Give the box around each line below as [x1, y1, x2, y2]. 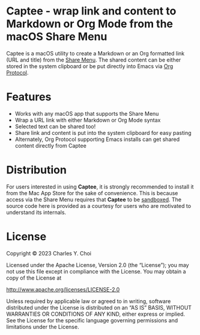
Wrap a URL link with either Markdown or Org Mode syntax [14, 116, 161, 124]
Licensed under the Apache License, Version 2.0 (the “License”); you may [6, 261, 189, 269]
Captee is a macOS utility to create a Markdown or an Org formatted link [6, 49, 185, 57]
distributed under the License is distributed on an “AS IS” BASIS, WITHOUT [6, 304, 192, 311]
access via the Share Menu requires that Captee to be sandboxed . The [6, 196, 182, 203]
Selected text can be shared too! [14, 122, 96, 130]
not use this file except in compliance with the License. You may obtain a [6, 268, 186, 275]
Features [6, 90, 52, 104]
